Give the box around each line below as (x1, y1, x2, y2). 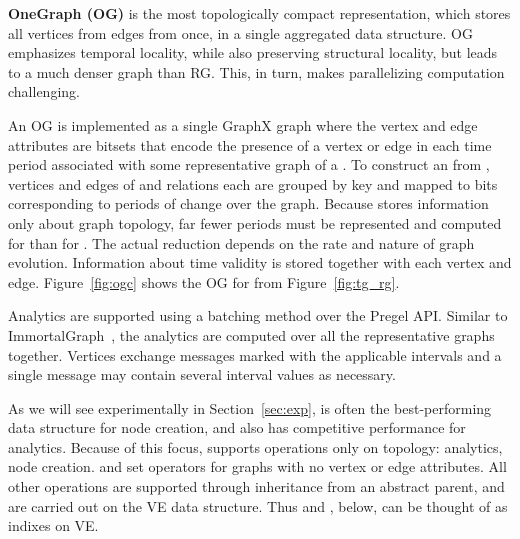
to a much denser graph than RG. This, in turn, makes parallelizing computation (8, 61, 505, 82)
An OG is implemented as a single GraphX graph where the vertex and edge (8, 114, 478, 135)
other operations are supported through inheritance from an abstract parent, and (8, 476, 505, 497)
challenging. (8, 81, 80, 102)
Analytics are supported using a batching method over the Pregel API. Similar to (8, 305, 508, 326)
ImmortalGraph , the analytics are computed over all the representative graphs (8, 324, 495, 345)
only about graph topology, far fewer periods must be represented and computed (8, 212, 502, 233)
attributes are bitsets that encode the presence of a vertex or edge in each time (8, 134, 492, 155)
